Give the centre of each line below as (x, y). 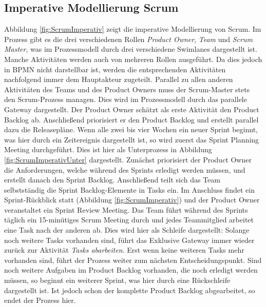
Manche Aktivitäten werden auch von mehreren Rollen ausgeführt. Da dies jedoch (133, 59)
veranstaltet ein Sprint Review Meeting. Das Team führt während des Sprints (126, 209)
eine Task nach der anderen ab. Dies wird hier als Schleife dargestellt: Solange (127, 230)
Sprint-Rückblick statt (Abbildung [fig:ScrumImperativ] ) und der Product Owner (132, 200)
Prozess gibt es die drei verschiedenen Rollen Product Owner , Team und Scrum (128, 39)
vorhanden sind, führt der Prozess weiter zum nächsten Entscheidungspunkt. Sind (133, 260)
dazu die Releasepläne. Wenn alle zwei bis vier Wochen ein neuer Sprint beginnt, (131, 129)
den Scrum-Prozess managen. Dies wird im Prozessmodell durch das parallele (126, 99)
